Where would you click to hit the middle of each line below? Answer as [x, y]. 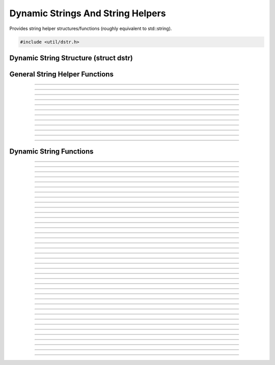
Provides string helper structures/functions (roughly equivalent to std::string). [91, 28]
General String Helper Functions [62, 74]
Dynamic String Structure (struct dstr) [71, 58]
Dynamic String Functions [51, 151]
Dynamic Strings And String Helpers [88, 13]
